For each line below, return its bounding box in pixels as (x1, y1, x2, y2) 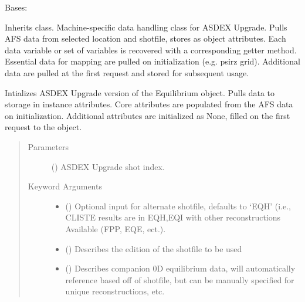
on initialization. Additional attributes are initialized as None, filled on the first (5, 109, 290, 121)
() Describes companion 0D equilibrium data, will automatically (65, 262, 296, 274)
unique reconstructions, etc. (65, 285, 165, 297)
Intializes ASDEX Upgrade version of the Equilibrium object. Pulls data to (5, 86, 275, 99)
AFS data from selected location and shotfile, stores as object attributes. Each (5, 32, 286, 45)
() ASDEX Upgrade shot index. (51, 160, 165, 172)
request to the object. (5, 121, 82, 133)
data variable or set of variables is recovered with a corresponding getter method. (5, 43, 297, 56)
